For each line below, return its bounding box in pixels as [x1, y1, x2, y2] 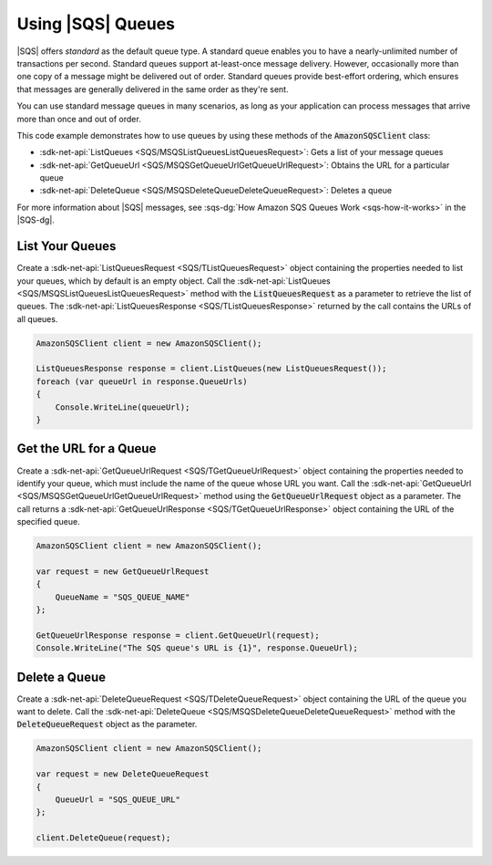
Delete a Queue [16, 669, 107, 684]
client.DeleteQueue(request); [36, 833, 171, 843]
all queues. [16, 313, 58, 324]
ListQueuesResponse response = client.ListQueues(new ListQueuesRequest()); [36, 363, 387, 374]
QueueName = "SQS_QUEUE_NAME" [55, 591, 190, 602]
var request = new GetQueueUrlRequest [36, 566, 210, 577]
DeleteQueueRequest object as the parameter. [16, 719, 198, 730]
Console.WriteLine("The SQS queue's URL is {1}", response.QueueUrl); [36, 643, 359, 653]
